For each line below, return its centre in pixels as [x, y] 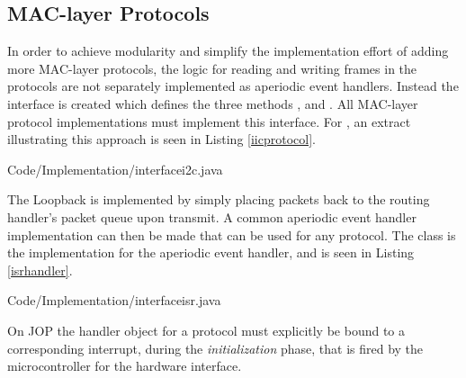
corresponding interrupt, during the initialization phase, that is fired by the [215, 348]
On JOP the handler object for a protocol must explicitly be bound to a [206, 330]
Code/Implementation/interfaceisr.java [114, 300]
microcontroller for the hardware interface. [125, 366]
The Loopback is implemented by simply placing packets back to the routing [219, 199]
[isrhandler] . [40, 270]
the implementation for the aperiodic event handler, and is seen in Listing [211, 252]
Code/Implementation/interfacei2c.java [115, 169]
